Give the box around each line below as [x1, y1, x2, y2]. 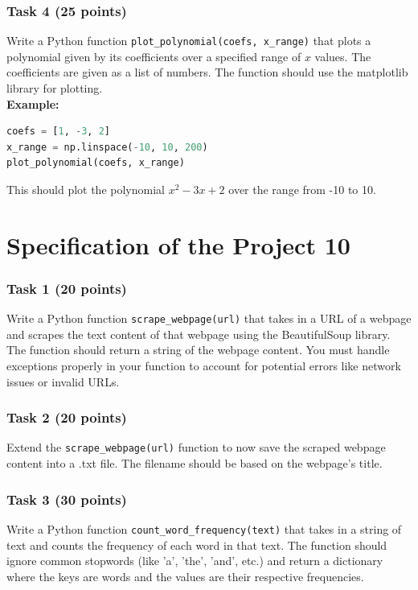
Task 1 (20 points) [6, 278, 127, 298]
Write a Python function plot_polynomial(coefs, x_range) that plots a [6, 32, 371, 49]
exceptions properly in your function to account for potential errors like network [6, 357, 401, 374]
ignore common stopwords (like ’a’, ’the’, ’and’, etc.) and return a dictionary [6, 552, 383, 569]
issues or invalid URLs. [6, 373, 120, 390]
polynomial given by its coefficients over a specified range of [6, 47, 301, 64]
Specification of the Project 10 [6, 228, 350, 261]
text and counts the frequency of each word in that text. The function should [6, 536, 387, 553]
